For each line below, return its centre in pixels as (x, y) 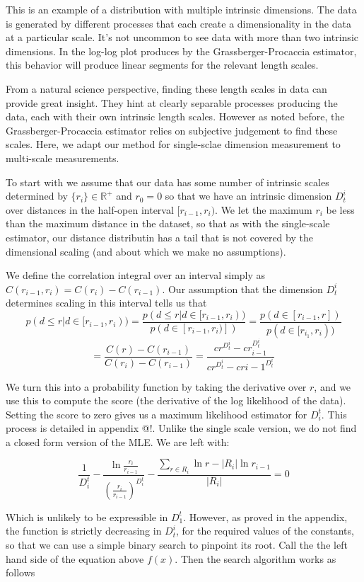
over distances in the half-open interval (90, 209)
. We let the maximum (264, 209)
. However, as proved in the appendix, (265, 517)
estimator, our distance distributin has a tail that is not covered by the (159, 237)
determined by (37, 196)
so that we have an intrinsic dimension (248, 196)
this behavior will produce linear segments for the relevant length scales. (162, 65)
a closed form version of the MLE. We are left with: (118, 441)
